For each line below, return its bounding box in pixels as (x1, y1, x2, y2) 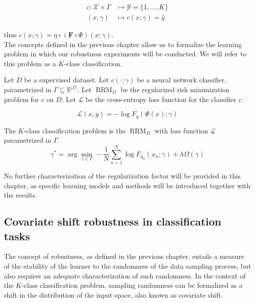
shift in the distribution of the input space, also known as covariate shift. (4, 289, 223, 300)
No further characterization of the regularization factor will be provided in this (4, 170, 241, 180)
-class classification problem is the (24, 125, 126, 135)
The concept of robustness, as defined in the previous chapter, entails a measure (4, 251, 244, 261)
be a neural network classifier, (137, 75, 227, 85)
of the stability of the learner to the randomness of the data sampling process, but (4, 260, 251, 271)
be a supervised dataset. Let (24, 75, 109, 85)
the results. (4, 190, 37, 200)
